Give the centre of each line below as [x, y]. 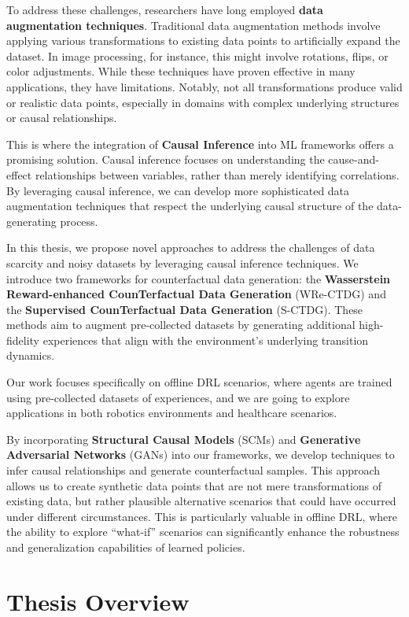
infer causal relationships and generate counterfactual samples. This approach [193, 470]
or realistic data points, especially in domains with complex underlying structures [203, 102]
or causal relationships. [62, 118]
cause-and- [354, 159]
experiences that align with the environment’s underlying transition [206, 340]
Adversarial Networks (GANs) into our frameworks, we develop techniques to [201, 454]
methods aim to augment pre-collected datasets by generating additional [181, 325]
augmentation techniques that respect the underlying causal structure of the [190, 206]
